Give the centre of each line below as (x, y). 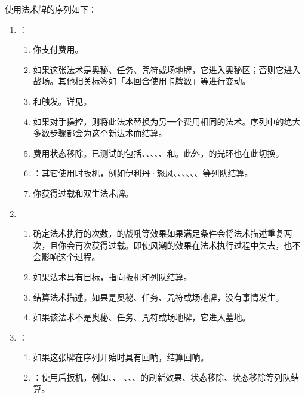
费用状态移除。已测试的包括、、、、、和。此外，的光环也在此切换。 (158, 153)
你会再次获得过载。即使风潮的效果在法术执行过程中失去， (171, 245)
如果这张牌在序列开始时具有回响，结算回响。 (121, 357)
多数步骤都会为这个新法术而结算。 (100, 133)
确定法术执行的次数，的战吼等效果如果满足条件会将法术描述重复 (158, 233)
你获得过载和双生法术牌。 (83, 193)
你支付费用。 (58, 49)
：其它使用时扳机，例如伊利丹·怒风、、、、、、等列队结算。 (143, 173)
